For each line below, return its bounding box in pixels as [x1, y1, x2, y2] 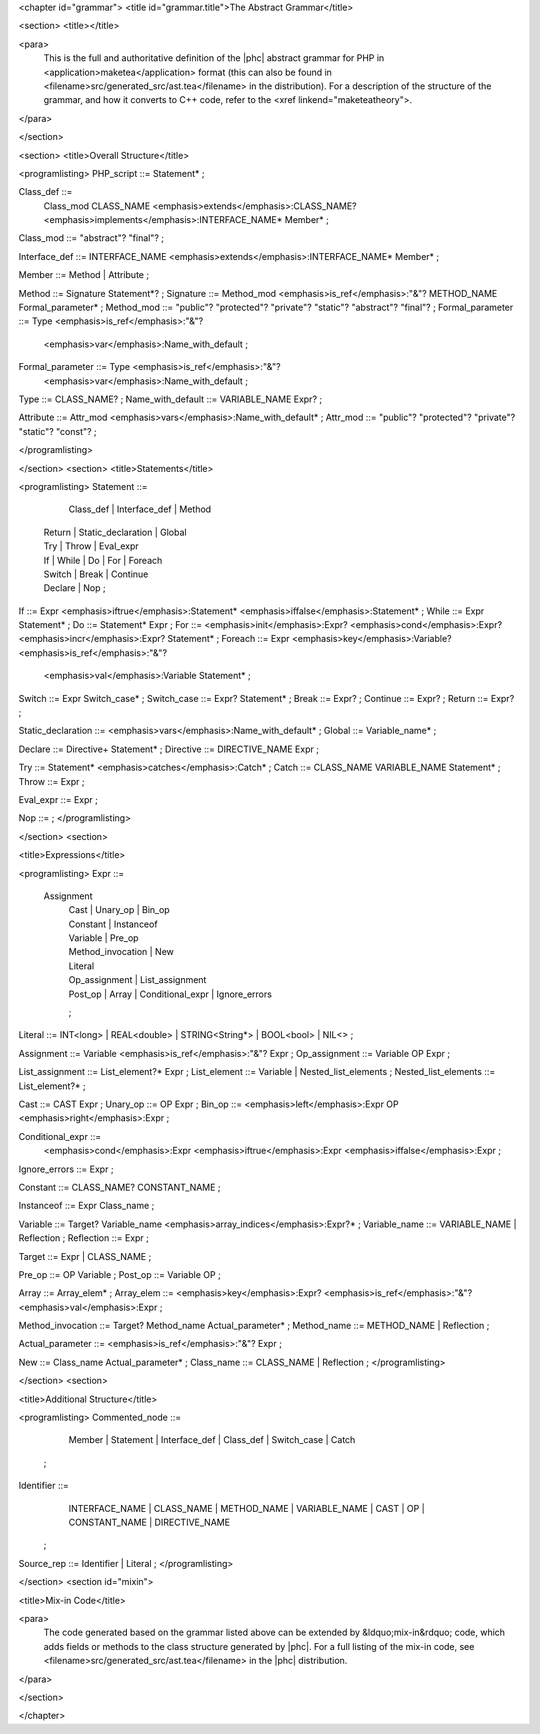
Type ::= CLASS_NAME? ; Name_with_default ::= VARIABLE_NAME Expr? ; [18, 393, 323, 405]
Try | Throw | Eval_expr [43, 540, 139, 552]
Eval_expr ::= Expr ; [18, 793, 99, 805]
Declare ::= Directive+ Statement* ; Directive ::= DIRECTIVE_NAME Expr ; [18, 743, 320, 755]
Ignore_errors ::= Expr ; [18, 1163, 114, 1175]
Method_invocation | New [68, 946, 175, 958]
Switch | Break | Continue [43, 568, 149, 580]
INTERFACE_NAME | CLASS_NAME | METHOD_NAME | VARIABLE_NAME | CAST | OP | [68, 1502, 425, 1514]
